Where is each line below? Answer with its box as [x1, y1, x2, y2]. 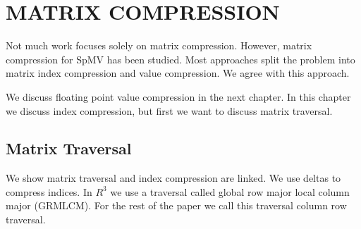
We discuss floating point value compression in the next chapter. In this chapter [6, 89, 351, 104]
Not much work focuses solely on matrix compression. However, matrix [6, 38, 312, 53]
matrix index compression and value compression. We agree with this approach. [6, 66, 350, 80]
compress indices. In [6, 184, 92, 199]
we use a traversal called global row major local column [110, 184, 350, 199]
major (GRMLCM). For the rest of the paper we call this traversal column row [6, 198, 347, 213]
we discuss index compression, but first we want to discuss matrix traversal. [6, 103, 333, 118]
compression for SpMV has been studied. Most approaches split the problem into [6, 51, 355, 66]
